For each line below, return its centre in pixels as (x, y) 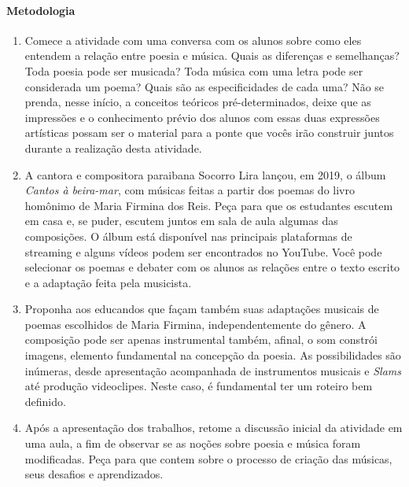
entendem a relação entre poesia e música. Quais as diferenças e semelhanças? (212, 55)
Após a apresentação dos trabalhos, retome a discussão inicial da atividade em (214, 428)
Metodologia (41, 10)
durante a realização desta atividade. (113, 148)
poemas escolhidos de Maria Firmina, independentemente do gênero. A (195, 324)
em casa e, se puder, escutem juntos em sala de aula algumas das (181, 221)
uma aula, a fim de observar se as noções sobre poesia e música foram (193, 443)
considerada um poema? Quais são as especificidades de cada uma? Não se (204, 86)
